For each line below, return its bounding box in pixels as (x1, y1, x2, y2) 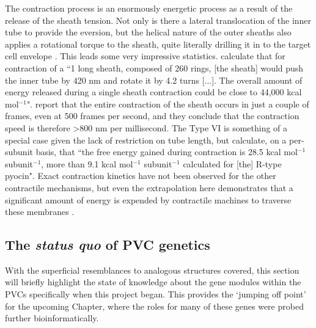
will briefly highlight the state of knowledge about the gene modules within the (5, 275, 301, 288)
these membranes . (5, 205, 75, 218)
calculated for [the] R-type (183, 157, 282, 170)
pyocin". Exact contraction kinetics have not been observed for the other (5, 169, 276, 182)
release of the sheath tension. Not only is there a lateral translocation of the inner (5, 13, 312, 26)
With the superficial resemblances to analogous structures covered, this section (5, 263, 299, 276)
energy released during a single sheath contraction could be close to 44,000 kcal (5, 86, 302, 98)
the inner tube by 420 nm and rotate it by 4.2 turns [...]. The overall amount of (5, 73, 303, 86)
